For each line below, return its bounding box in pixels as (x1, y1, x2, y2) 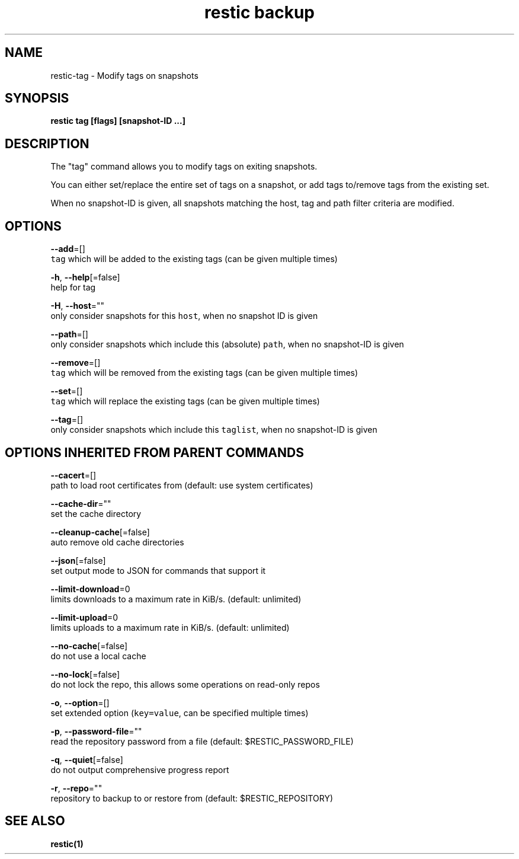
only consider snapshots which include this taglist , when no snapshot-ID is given (50, 424, 377, 435)
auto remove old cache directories (50, 537, 184, 547)
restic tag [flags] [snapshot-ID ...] (50, 116, 185, 126)
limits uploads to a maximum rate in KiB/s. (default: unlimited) (50, 622, 290, 633)
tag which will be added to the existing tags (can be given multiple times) (50, 254, 338, 264)
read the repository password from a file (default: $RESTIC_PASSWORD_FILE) (50, 736, 354, 746)
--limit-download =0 (50, 583, 130, 594)
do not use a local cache (50, 650, 146, 661)
